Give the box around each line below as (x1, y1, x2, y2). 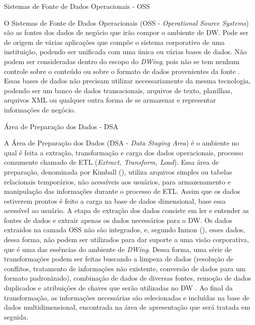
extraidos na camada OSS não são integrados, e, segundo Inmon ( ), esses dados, (4, 224, 245, 235)
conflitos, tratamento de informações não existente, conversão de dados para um (4, 263, 246, 273)
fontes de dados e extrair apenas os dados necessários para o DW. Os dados (4, 215, 232, 225)
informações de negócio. (4, 104, 76, 114)
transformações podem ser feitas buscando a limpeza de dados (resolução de (4, 253, 233, 264)
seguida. (4, 311, 29, 322)
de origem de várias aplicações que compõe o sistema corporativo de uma (4, 36, 225, 47)
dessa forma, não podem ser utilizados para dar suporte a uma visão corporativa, (4, 234, 249, 245)
